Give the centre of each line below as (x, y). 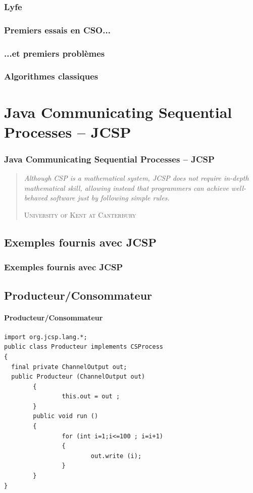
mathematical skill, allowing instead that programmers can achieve (126, 188)
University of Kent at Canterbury (80, 214)
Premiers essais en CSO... (57, 30)
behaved (36, 198)
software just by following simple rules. (110, 198)
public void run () (66, 416)
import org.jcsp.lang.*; (46, 337)
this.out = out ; (91, 397)
